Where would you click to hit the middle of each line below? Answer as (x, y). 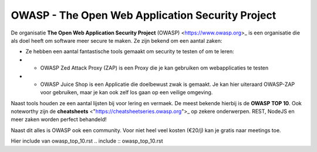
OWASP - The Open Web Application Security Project (144, 15)
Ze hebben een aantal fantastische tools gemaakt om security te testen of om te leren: (130, 51)
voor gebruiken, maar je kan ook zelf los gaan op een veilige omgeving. (127, 92)
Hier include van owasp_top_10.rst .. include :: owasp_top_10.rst (87, 141)
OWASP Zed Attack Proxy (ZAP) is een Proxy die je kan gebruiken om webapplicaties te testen (154, 68)
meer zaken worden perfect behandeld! (59, 119)
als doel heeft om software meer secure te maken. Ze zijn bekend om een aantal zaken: (117, 40)
